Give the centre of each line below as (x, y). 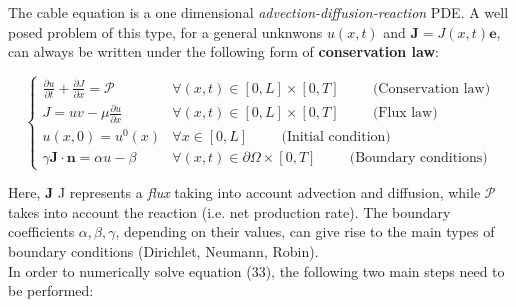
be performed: (51, 290)
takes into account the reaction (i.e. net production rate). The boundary (229, 211)
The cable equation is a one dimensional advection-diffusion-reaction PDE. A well (258, 12)
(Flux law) (405, 113)
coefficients (41, 231)
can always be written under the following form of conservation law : (223, 51)
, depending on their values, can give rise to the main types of (305, 231)
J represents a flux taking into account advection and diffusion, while (269, 192)
